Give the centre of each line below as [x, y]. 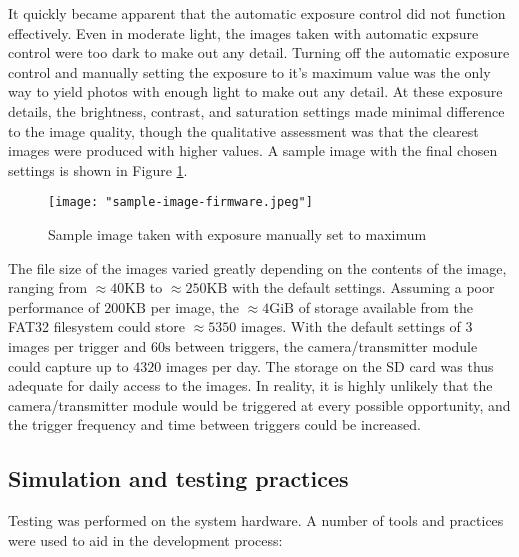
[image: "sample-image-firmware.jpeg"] [180, 202]
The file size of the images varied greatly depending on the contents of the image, [257, 267]
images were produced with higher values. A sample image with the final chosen [253, 150]
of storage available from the [386, 306]
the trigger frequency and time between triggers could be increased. [214, 424]
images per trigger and [77, 345]
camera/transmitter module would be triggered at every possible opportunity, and [259, 404]
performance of [54, 306]
